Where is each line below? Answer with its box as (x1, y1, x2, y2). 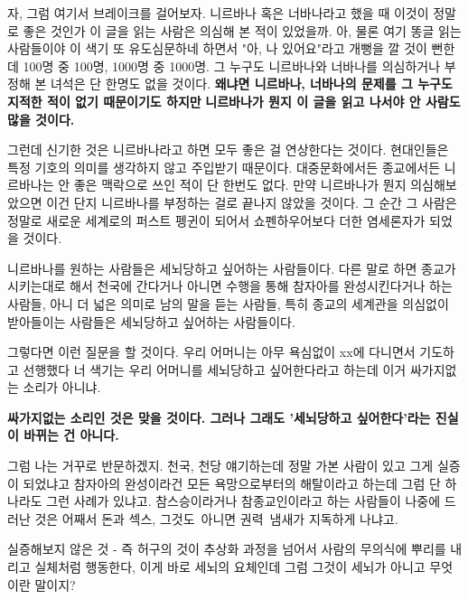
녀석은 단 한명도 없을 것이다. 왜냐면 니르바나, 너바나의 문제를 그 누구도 (50, 74, 453, 93)
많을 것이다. (7, 109, 75, 128)
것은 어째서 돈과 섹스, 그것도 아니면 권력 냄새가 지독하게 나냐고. (34, 509, 398, 528)
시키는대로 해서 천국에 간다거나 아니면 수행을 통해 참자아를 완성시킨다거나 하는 (7, 276, 453, 295)
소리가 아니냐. (23, 378, 101, 397)
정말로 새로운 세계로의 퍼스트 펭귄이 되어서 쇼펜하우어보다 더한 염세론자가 (7, 211, 426, 229)
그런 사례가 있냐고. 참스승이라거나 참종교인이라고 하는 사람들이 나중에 (46, 491, 441, 510)
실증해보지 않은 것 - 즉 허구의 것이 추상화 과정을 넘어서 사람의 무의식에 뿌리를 (7, 539, 446, 558)
